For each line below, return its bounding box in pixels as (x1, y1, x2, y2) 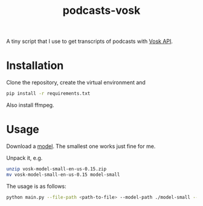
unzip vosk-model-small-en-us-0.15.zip (6, 166, 107, 172)
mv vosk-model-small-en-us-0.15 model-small (6, 172, 120, 178)
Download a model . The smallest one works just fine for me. (6, 143, 156, 150)
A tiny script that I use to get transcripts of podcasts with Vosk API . (6, 37, 173, 45)
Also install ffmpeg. (6, 101, 54, 109)
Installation (6, 59, 64, 72)
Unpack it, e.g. (6, 154, 43, 161)
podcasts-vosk (62, 4, 141, 18)
